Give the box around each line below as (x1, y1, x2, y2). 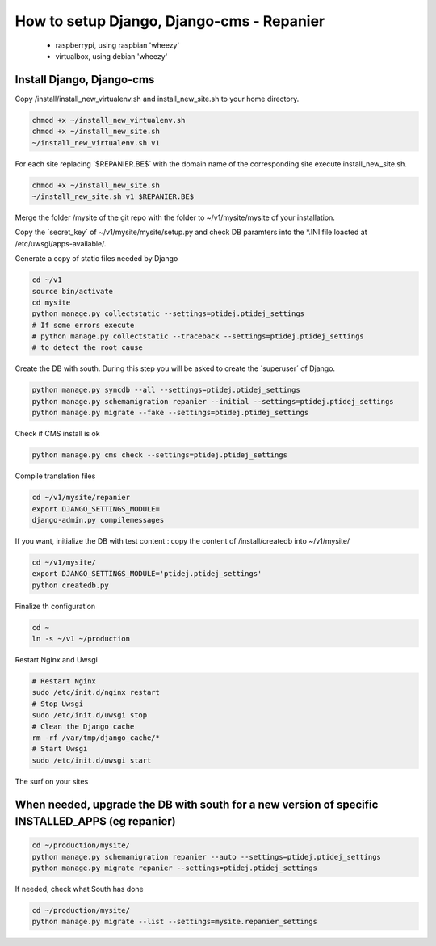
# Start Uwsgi (31, 744, 88, 754)
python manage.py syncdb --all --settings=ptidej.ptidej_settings (31, 385, 300, 395)
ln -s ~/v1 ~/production (31, 634, 131, 644)
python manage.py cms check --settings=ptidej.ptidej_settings (31, 451, 288, 460)
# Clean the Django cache (31, 721, 135, 731)
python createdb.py (31, 580, 109, 590)
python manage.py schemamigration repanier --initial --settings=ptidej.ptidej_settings (31, 397, 395, 406)
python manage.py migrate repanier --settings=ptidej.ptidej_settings (31, 864, 318, 872)
